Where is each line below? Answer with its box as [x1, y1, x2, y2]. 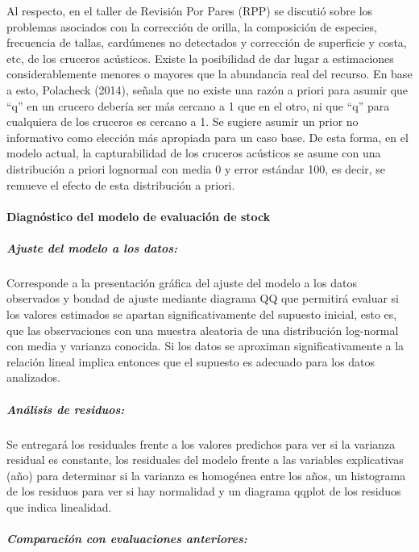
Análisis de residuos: [6, 400, 125, 417]
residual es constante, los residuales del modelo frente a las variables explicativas [6, 451, 404, 468]
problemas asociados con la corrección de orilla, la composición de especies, [6, 18, 377, 35]
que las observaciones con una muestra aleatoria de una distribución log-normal [6, 321, 399, 338]
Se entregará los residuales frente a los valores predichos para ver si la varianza [6, 435, 396, 452]
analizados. [6, 369, 60, 386]
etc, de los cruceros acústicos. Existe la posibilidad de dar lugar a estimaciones [6, 49, 394, 66]
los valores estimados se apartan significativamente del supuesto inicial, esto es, [6, 306, 397, 323]
